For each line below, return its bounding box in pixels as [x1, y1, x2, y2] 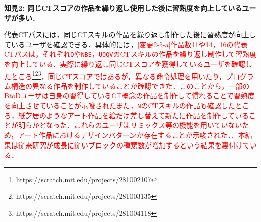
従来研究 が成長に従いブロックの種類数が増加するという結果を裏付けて [18, 139, 250, 150]
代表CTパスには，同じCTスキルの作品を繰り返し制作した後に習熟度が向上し [4, 29, 256, 40]
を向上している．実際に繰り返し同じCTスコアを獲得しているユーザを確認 [4, 59, 246, 69]
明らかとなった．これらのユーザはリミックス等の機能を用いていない [18, 120, 242, 130]
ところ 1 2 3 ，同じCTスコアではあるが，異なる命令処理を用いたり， [11, 69, 226, 81]
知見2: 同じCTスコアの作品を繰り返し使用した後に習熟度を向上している [4, 3, 242, 13]
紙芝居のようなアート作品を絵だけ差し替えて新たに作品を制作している [18, 110, 249, 120]
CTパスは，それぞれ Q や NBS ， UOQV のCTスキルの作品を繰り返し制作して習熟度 [4, 49, 257, 59]
